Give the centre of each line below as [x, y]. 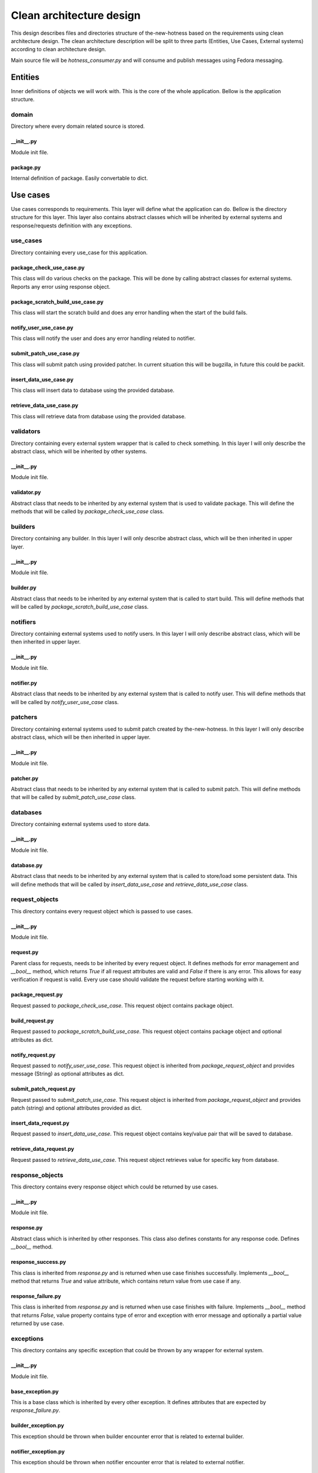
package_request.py [37, 995]
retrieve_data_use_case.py [45, 405]
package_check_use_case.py [48, 267]
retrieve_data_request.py [43, 1149]
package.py [26, 167]
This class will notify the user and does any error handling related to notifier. [103, 338]
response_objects [37, 1175]
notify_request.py [33, 1055]
